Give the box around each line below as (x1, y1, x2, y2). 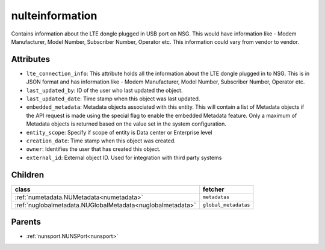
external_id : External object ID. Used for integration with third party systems (26, 154, 222, 161)
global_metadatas (202, 202, 250, 209)
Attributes (11, 54, 51, 64)
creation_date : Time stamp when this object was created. (26, 137, 176, 144)
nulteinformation (11, 9, 97, 22)
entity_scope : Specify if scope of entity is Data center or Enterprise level (26, 129, 212, 136)
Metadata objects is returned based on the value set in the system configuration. (26, 120, 227, 127)
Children (11, 169, 45, 180)
